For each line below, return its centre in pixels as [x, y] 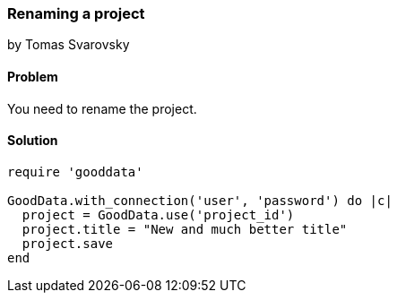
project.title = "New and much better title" [185, 229]
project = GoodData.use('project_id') [158, 214]
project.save [68, 243]
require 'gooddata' [75, 171]
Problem [33, 76]
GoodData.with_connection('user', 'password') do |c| [200, 200]
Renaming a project [76, 13]
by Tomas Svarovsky [69, 45]
